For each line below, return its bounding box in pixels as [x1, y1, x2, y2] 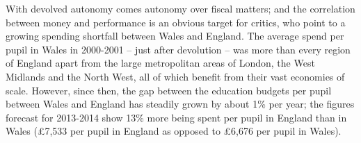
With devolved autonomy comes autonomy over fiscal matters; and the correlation [6, 1, 355, 15]
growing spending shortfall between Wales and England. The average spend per [6, 28, 344, 43]
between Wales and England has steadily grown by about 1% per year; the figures [6, 96, 355, 111]
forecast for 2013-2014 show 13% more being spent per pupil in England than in [6, 110, 347, 124]
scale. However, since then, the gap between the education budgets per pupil [6, 83, 332, 97]
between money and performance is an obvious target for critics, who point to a [6, 15, 346, 29]
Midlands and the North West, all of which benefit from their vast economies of [6, 69, 345, 83]
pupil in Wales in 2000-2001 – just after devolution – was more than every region [6, 42, 351, 56]
